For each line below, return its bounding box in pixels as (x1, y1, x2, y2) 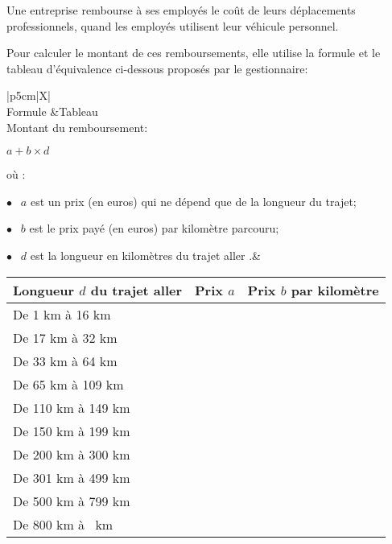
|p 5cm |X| (6, 87, 51, 104)
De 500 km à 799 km (13, 491, 130, 510)
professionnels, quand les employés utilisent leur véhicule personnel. (6, 17, 339, 34)
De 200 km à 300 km (13, 444, 130, 464)
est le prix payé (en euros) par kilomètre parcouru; (29, 220, 279, 237)
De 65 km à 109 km (13, 374, 124, 394)
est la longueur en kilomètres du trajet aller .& (30, 246, 261, 263)
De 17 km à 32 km (13, 328, 118, 347)
